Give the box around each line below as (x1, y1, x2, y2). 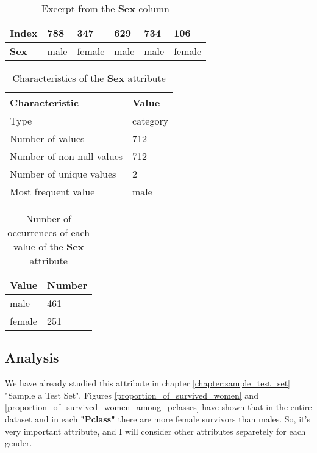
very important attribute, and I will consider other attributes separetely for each (5, 424, 306, 437)
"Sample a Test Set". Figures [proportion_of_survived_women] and (5, 388, 258, 401)
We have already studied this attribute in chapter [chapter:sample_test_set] (5, 377, 290, 390)
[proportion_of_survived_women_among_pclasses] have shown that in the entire (5, 400, 312, 413)
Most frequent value (10, 184, 95, 198)
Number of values (10, 131, 85, 145)
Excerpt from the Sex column (41, 1, 170, 15)
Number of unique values (10, 167, 116, 181)
